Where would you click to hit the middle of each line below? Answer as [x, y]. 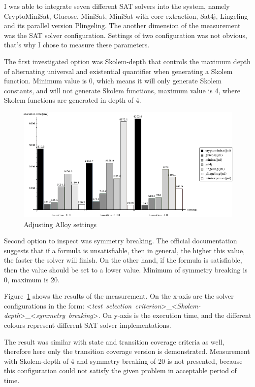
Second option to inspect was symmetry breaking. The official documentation [121, 241]
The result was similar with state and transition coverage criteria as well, [114, 341]
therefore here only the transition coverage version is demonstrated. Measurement [127, 351]
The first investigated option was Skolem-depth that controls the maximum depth [127, 61]
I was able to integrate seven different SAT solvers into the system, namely [117, 6]
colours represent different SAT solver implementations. [88, 325]
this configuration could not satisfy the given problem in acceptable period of [120, 370]
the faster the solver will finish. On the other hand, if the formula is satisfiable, [123, 260]
